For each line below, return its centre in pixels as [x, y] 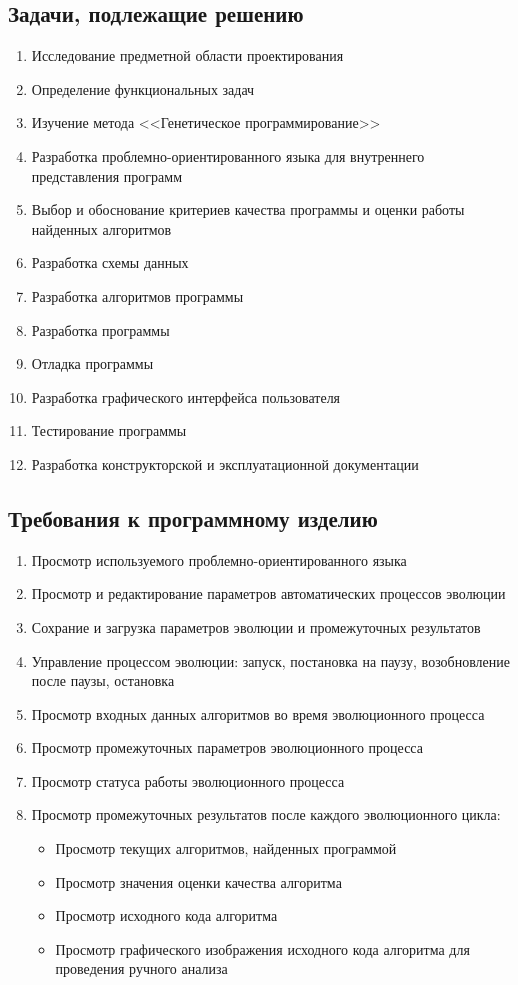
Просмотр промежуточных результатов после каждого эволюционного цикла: [266, 814]
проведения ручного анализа [141, 968]
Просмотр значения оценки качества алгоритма [198, 881]
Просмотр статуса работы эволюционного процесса [188, 780]
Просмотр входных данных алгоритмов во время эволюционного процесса [258, 713]
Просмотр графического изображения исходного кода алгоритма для [262, 948]
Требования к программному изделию [193, 517]
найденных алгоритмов [101, 228]
